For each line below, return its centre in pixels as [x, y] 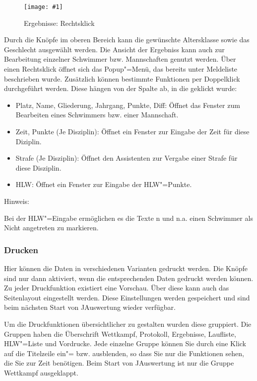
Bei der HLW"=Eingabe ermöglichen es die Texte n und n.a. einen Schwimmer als [128, 218]
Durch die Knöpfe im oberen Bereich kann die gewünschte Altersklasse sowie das [127, 40]
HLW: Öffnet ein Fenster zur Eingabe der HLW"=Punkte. [104, 184]
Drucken [21, 249]
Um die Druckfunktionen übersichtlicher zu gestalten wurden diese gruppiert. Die [128, 324]
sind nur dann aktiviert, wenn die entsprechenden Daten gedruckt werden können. [129, 278]
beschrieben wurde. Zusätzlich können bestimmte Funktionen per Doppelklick [122, 78]
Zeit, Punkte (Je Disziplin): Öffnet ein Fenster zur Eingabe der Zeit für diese [132, 131]
